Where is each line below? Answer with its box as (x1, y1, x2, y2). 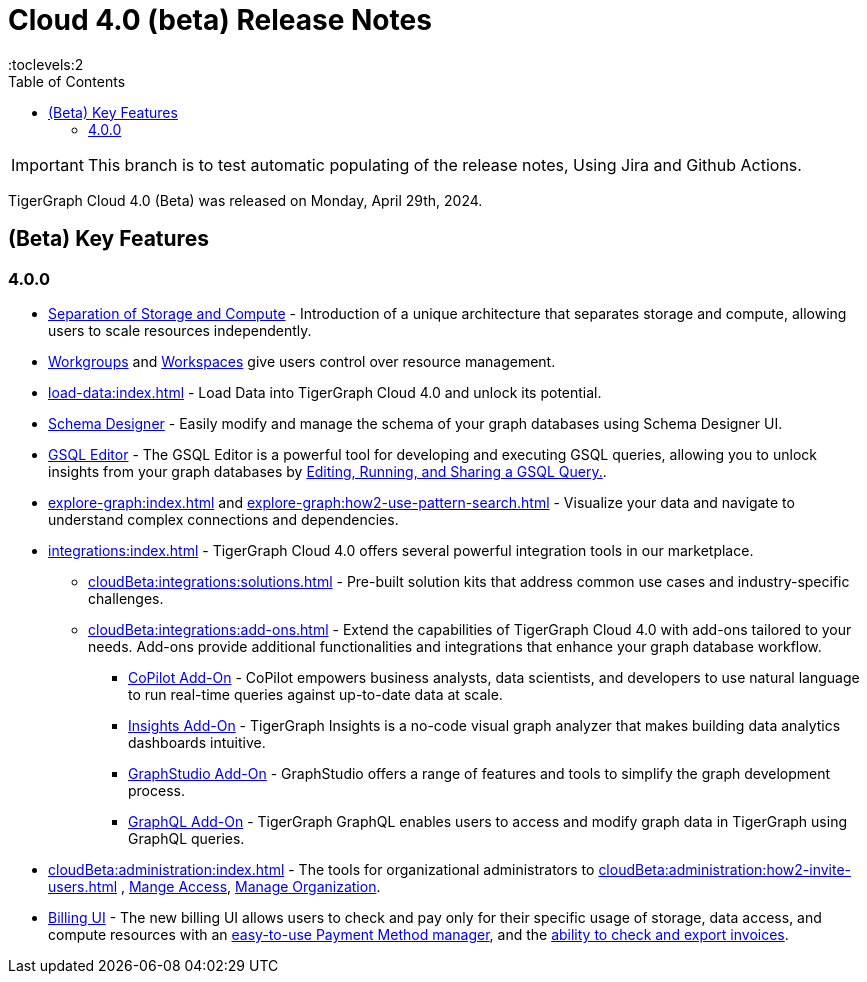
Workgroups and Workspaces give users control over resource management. (48, 352, 556, 370)
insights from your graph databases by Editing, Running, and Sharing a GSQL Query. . (48, 462, 607, 480)
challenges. (88, 589, 164, 607)
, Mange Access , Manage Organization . (120, 877, 381, 895)
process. (128, 781, 185, 799)
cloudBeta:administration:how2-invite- (598, 860, 852, 878)
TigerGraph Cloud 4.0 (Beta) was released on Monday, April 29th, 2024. (8, 191, 483, 209)
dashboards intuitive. (128, 733, 266, 751)
